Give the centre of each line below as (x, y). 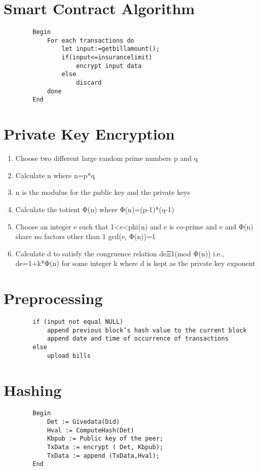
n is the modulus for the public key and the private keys (103, 192)
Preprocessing (53, 298)
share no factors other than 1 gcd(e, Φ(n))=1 (85, 236)
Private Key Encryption (89, 134)
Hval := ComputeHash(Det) (90, 430)
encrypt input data (109, 66)
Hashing (33, 390)
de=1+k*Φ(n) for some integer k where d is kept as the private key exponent (135, 263)
